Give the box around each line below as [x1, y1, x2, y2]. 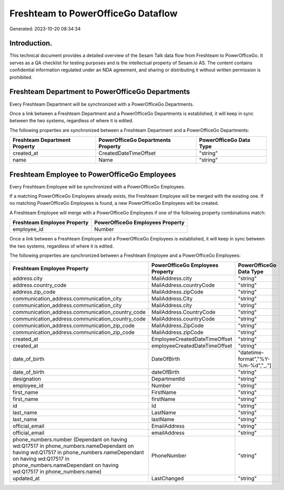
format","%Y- [238, 355, 270, 363]
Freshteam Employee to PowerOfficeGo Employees [9, 170, 177, 179]
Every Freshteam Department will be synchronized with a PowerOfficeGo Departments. [9, 101, 194, 107]
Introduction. [9, 39, 52, 48]
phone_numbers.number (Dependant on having [12, 436, 128, 443]
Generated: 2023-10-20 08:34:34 [9, 26, 81, 32]
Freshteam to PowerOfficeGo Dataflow [9, 8, 178, 19]
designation [12, 375, 41, 383]
